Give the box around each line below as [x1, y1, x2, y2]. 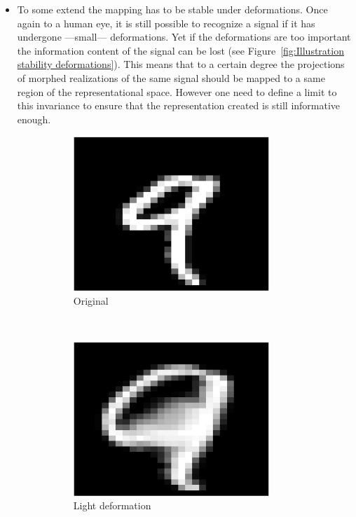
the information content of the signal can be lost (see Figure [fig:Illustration [17, 43, 344, 57]
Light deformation [73, 498, 151, 513]
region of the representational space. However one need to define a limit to [17, 84, 337, 99]
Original [73, 293, 109, 308]
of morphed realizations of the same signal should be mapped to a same [17, 70, 325, 85]
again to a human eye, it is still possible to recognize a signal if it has [17, 15, 315, 30]
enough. [17, 111, 51, 126]
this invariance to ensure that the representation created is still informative [17, 98, 341, 113]
